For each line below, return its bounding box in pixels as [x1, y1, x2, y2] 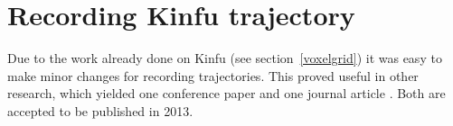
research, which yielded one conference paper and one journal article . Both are [7, 84, 446, 103]
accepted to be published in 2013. [7, 101, 193, 120]
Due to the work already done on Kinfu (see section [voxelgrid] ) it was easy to [7, 49, 442, 67]
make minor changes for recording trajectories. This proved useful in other [7, 66, 419, 85]
